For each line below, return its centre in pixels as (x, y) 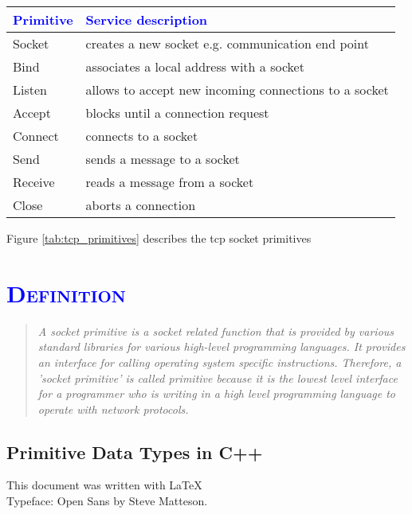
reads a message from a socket (170, 182)
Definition (66, 292)
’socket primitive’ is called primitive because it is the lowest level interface (218, 378)
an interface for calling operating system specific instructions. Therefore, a (220, 362)
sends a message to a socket (163, 159)
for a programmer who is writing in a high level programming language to (217, 393)
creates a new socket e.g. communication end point (227, 43)
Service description (147, 19)
